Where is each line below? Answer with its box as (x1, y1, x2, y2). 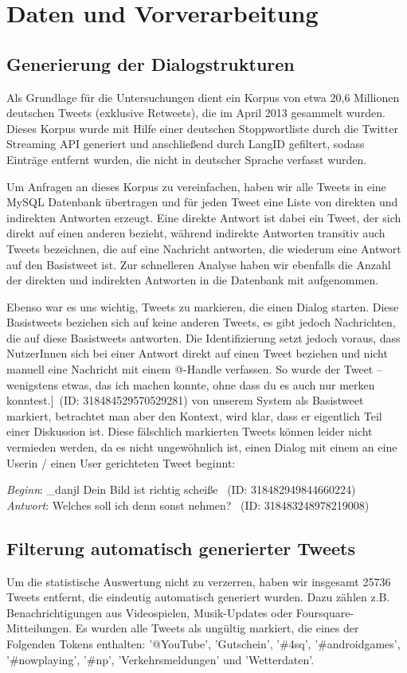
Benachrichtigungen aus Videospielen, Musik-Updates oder (6, 604, 293, 620)
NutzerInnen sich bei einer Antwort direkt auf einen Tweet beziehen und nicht (6, 345, 388, 362)
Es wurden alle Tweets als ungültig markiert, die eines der (75, 620, 359, 636)
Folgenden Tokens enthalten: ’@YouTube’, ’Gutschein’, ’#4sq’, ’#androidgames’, (6, 636, 401, 651)
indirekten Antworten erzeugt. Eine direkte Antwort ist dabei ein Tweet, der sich (6, 209, 401, 225)
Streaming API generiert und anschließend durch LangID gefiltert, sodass (6, 135, 365, 152)
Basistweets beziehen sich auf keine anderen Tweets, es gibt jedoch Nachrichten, (6, 314, 396, 331)
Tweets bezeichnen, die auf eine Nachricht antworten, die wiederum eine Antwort (6, 240, 401, 256)
